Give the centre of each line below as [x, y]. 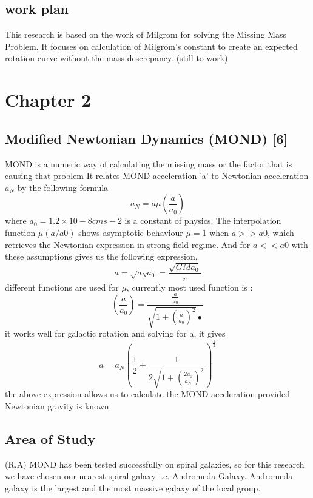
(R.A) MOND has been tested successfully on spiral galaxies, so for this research [155, 464]
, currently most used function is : [190, 287]
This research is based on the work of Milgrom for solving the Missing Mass [146, 34]
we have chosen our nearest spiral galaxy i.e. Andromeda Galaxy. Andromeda [149, 476]
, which [281, 232]
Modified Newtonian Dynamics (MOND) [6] [146, 138]
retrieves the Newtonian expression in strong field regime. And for [128, 244]
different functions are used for [62, 287]
